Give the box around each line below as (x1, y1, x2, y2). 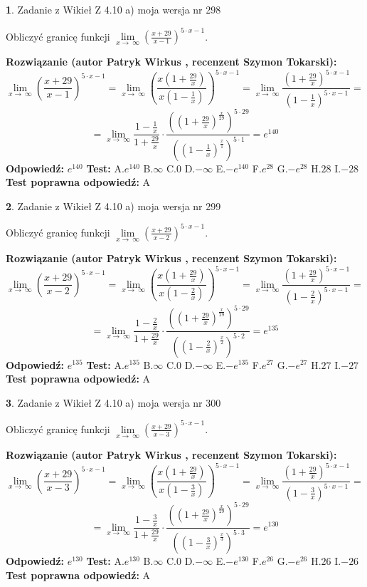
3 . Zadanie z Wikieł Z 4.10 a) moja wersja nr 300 (6, 395, 221, 410)
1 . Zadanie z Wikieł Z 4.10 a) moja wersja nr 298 (6, 2, 221, 16)
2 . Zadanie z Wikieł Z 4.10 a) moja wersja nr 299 (6, 198, 221, 213)
